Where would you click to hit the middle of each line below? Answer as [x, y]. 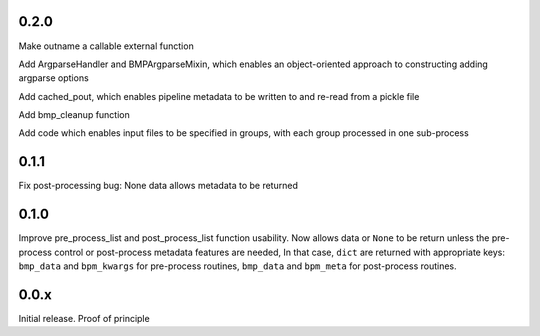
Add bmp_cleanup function [74, 115]
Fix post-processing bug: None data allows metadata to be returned [158, 186]
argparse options [53, 78]
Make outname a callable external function [106, 46]
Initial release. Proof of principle [84, 318]
